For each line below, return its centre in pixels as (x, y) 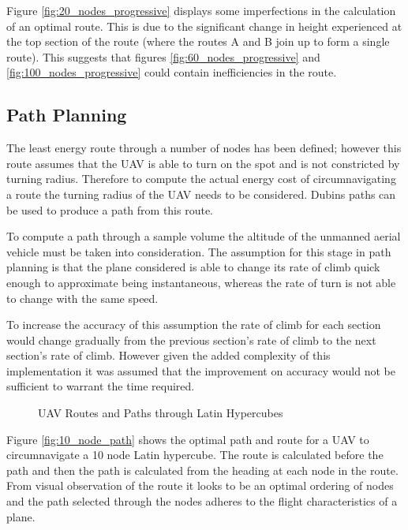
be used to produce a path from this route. (110, 209)
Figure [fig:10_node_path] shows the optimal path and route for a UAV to (188, 439)
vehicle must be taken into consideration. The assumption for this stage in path (199, 251)
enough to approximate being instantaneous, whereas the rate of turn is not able (201, 282)
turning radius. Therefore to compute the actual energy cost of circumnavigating (201, 179)
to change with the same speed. (82, 298)
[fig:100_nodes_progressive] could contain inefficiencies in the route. (172, 72)
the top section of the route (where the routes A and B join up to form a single (198, 41)
